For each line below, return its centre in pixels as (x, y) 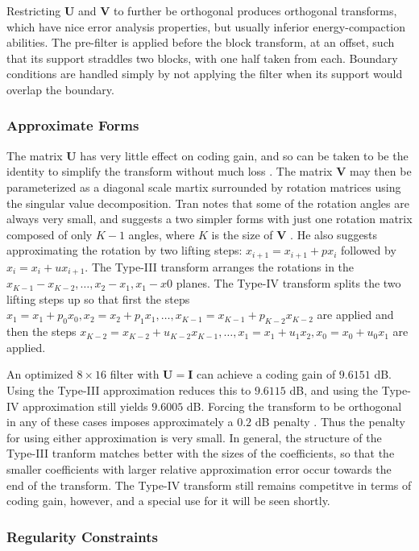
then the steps (41, 331)
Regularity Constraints (82, 536)
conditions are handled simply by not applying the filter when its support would (205, 74)
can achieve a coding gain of (266, 374)
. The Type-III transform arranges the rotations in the (220, 266)
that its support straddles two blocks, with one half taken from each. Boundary (202, 58)
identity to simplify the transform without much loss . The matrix (170, 171)
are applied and (355, 315)
